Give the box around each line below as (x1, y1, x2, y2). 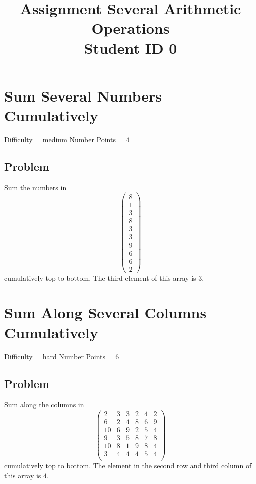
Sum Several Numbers (4, 85, 162, 106)
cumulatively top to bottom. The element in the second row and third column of (4, 460, 252, 471)
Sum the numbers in (4, 182, 67, 192)
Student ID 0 (84, 37, 177, 58)
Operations (91, 18, 170, 38)
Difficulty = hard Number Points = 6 (4, 351, 119, 361)
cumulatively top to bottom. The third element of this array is (4, 272, 196, 283)
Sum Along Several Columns (4, 302, 207, 323)
